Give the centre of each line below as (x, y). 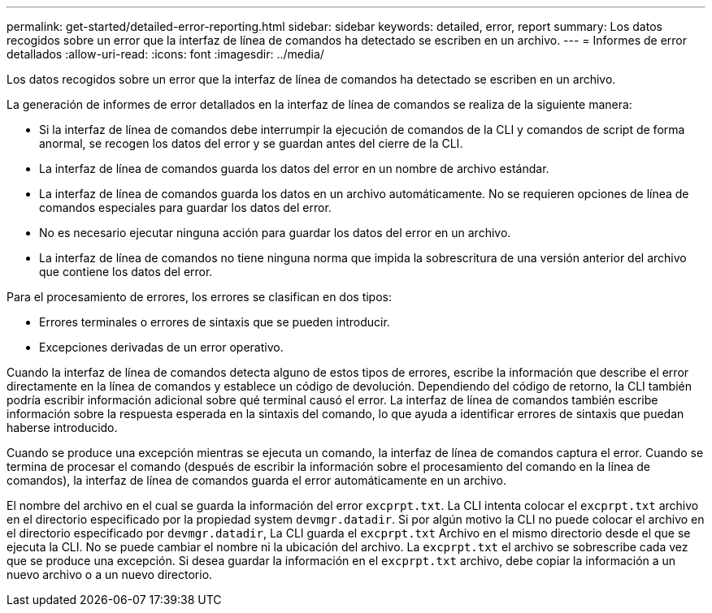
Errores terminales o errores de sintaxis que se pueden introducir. (215, 322)
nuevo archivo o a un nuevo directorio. (110, 574)
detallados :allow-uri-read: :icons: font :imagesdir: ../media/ (165, 54)
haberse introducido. (62, 427)
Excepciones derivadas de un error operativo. (161, 347)
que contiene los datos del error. (126, 272)
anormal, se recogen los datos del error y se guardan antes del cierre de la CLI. (251, 143)
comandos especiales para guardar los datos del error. (185, 207)
